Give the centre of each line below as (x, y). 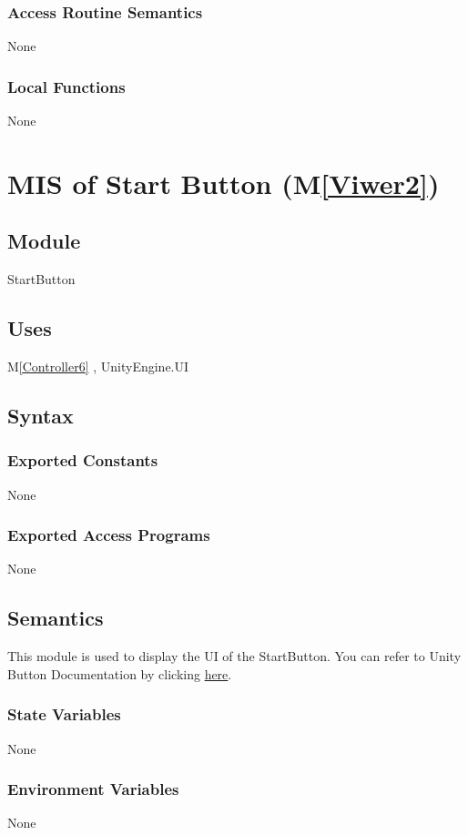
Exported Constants (83, 460)
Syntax (41, 415)
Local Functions (66, 86)
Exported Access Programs (109, 535)
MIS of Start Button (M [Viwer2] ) (224, 183)
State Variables (64, 714)
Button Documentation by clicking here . (120, 673)
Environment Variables (93, 789)
